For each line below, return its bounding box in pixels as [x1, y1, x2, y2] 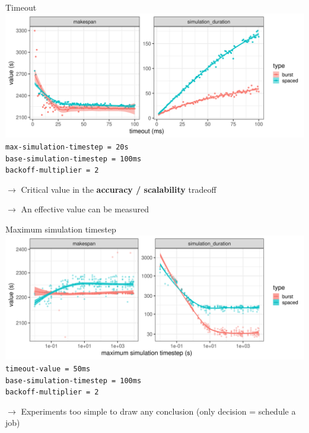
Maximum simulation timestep [5, 223, 116, 235]
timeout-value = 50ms [5, 364, 91, 373]
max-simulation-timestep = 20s [5, 142, 129, 151]
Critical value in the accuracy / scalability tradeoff [21, 183, 216, 195]
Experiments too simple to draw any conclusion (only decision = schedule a [21, 405, 296, 417]
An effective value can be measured [21, 203, 149, 215]
